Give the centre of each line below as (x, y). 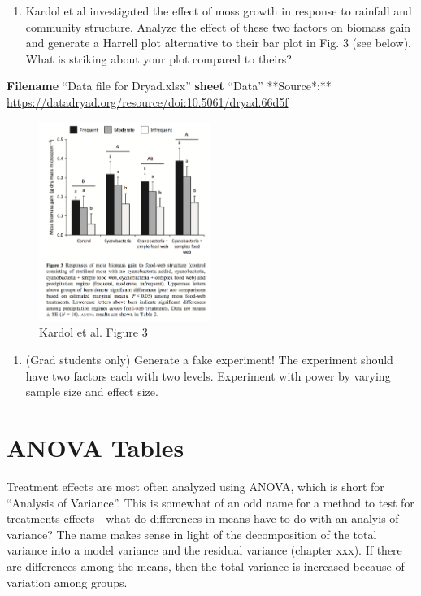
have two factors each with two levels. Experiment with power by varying (208, 375)
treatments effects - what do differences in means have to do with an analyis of (203, 518)
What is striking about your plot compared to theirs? (158, 58)
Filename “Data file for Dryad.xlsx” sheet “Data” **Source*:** (169, 86)
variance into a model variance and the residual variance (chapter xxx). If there (204, 550)
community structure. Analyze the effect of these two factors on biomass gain (218, 26)
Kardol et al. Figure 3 (93, 332)
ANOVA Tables (95, 448)
